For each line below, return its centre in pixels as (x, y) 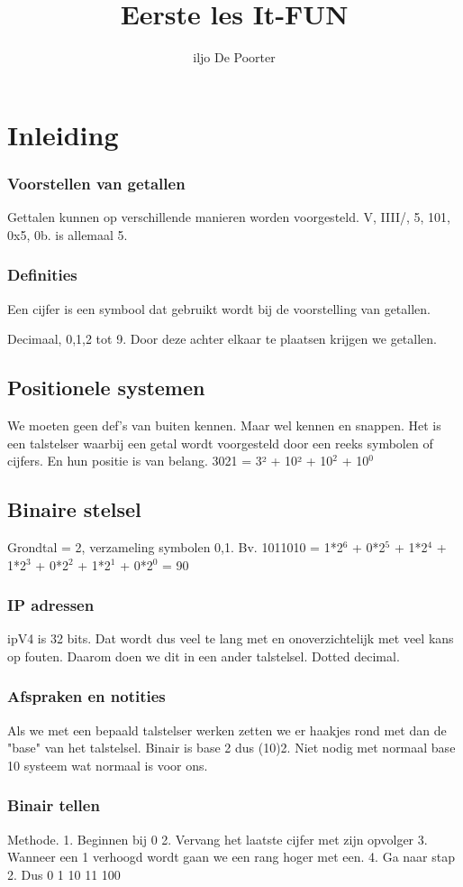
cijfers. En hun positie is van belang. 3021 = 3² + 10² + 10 (170, 461)
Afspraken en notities (86, 696)
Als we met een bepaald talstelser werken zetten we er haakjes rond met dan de (227, 730)
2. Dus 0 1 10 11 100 (64, 874)
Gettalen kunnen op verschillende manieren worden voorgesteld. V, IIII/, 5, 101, (229, 217)
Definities (42, 275)
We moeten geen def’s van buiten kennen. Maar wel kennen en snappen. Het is (224, 425)
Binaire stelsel (74, 509)
